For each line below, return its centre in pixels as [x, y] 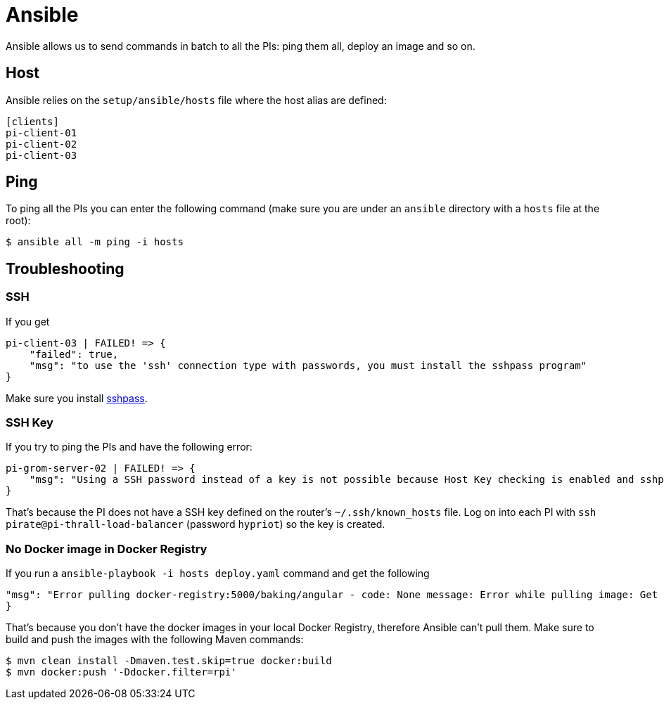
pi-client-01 [41, 132]
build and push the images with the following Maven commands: [155, 640]
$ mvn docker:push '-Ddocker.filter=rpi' [121, 672]
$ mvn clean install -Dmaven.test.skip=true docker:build [169, 661]
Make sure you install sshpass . [77, 398]
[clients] [32, 121]
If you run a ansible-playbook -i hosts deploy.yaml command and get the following [218, 574]
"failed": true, [74, 354]
